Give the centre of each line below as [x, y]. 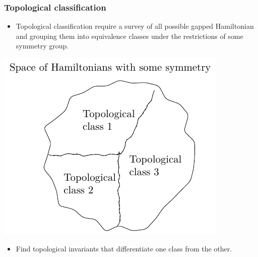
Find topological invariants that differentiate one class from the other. [124, 248]
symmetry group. [42, 46]
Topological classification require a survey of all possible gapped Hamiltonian [135, 26]
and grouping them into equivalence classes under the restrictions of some [130, 36]
